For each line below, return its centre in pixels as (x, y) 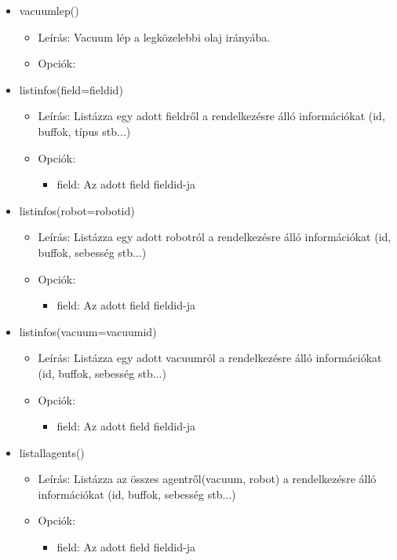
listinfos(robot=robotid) (77, 210)
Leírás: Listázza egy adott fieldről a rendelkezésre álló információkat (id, (211, 116)
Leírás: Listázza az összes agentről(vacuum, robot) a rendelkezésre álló (207, 479)
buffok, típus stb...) (84, 131)
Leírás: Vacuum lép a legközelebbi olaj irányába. (154, 37)
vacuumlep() (49, 10)
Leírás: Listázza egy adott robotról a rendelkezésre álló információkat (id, (215, 237)
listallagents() (52, 452)
